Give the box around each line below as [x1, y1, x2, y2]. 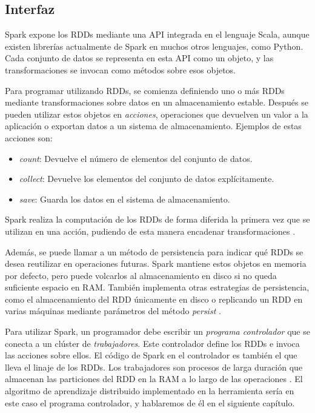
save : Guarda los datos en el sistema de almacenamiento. [19, 192, 230, 205]
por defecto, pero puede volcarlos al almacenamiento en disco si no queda [5, 269, 277, 281]
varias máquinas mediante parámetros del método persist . [5, 304, 221, 317]
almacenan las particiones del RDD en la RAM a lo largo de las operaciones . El [5, 372, 303, 385]
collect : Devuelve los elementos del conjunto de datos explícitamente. [19, 172, 274, 185]
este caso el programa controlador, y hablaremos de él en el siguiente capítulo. [5, 396, 295, 409]
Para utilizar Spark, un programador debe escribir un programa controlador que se [5, 325, 310, 338]
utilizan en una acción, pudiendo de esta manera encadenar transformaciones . [5, 224, 296, 237]
